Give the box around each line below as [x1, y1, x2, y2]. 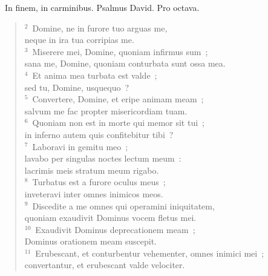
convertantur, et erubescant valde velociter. [24, 258, 185, 271]
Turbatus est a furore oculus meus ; [32, 176, 166, 188]
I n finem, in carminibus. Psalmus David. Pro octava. [5, 1, 200, 13]
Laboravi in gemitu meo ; [32, 140, 128, 153]
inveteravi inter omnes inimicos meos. [24, 187, 163, 200]
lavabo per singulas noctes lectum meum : [24, 152, 181, 165]
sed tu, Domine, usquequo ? [24, 80, 129, 93]
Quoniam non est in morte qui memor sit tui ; [32, 116, 204, 129]
